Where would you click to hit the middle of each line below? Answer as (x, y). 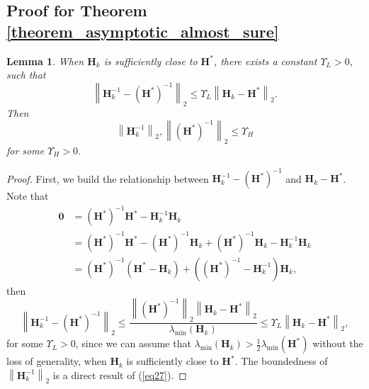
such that (26, 75)
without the (338, 343)
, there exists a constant (265, 61)
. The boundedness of (281, 361)
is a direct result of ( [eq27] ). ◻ (120, 374)
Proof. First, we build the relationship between (108, 178)
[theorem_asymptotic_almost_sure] (143, 31)
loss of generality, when (57, 361)
